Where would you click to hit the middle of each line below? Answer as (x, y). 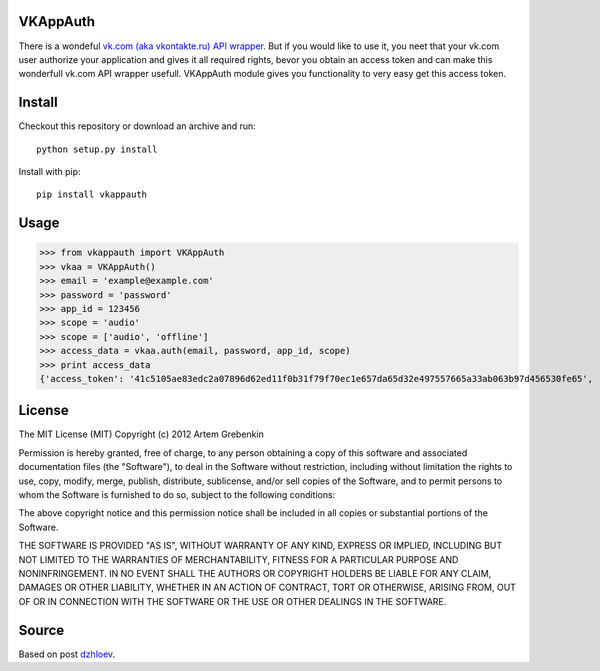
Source (41, 630)
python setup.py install (97, 149)
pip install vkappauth (92, 194)
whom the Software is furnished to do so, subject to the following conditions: (177, 494)
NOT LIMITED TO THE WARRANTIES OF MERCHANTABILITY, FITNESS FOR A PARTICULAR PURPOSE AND (238, 559)
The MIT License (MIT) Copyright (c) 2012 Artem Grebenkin (141, 434)
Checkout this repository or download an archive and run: (137, 126)
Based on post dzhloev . (67, 654)
